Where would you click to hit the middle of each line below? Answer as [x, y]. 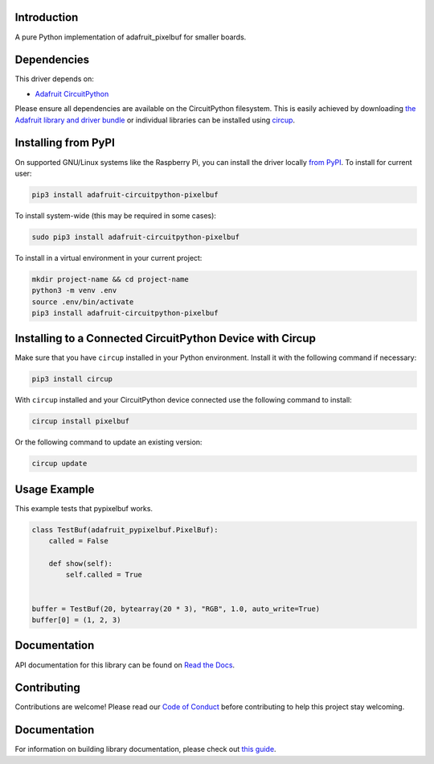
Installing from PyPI [65, 143]
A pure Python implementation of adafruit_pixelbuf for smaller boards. [131, 37]
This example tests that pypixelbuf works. [84, 508]
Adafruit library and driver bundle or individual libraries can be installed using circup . [155, 120]
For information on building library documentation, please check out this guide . [145, 750]
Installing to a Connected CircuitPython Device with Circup [166, 339]
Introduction [47, 17]
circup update [59, 464]
